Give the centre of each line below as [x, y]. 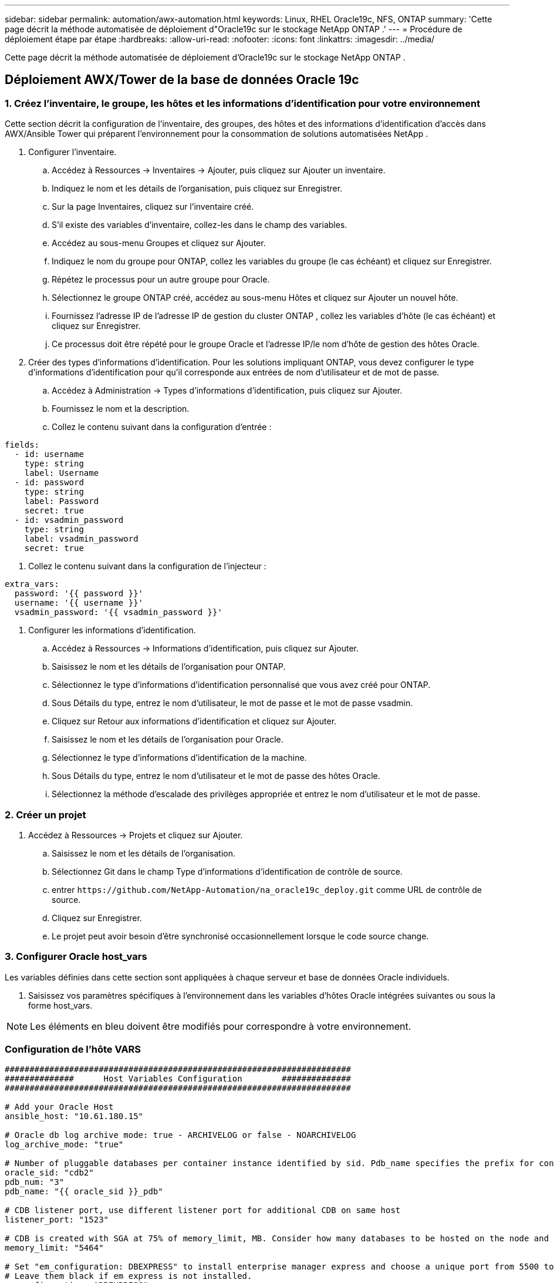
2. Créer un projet [45, 815]
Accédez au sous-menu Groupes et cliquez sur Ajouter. [159, 243]
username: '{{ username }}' [79, 603]
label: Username [62, 473]
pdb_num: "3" [35, 1182]
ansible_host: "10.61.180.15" [74, 1116]
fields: [22, 445]
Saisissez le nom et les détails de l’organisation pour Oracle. [168, 740]
